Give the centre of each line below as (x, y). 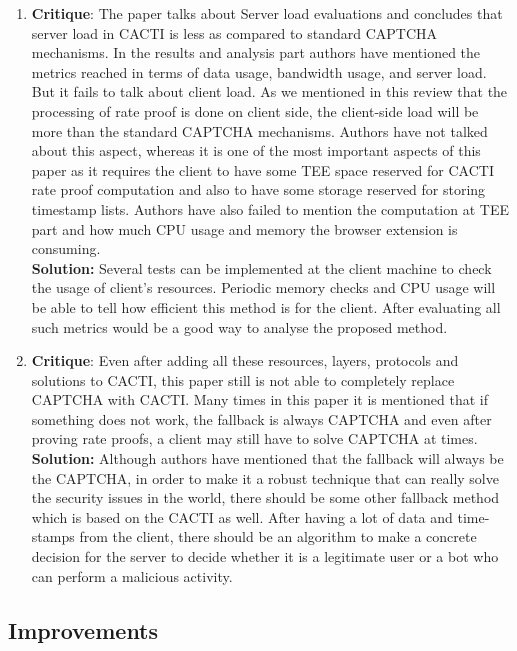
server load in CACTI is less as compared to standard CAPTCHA (234, 32)
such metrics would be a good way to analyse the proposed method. (239, 326)
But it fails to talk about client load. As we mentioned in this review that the (269, 91)
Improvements (83, 629)
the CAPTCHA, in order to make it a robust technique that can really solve (265, 477)
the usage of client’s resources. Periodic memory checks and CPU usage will (263, 287)
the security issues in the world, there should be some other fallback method (265, 497)
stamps (53, 536)
